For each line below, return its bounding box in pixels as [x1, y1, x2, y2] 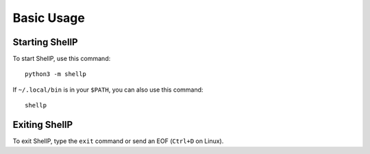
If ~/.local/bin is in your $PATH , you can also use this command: [12, 86, 203, 94]
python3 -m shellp [25, 70, 87, 78]
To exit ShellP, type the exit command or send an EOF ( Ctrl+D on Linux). [12, 137, 224, 145]
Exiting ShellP [12, 119, 73, 131]
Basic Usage [12, 10, 85, 25]
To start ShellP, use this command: [12, 55, 111, 63]
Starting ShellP [12, 36, 78, 48]
